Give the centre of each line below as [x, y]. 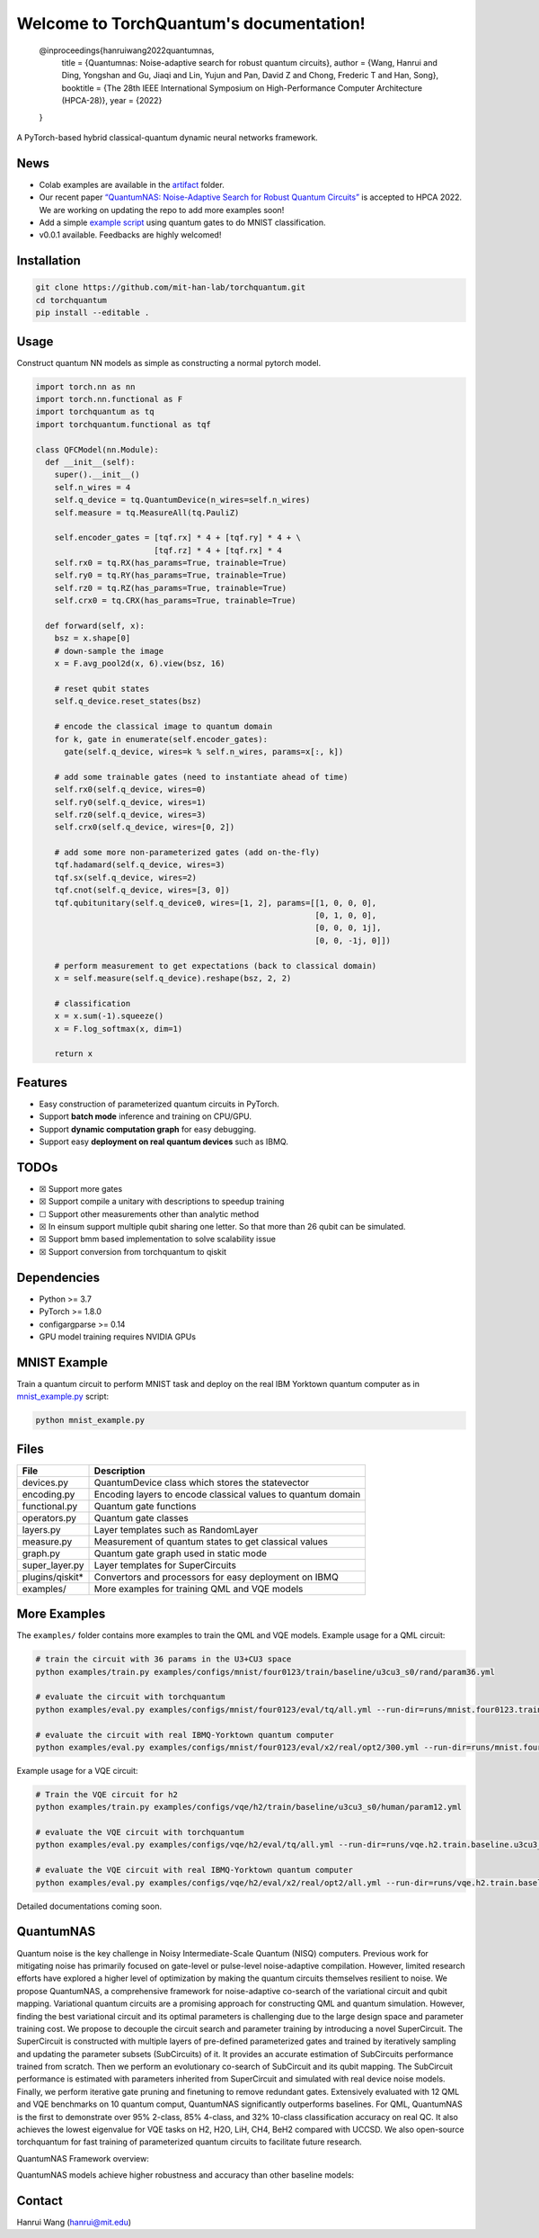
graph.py [41, 1553]
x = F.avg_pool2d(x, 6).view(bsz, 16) [140, 664]
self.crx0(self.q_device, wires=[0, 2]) [145, 827]
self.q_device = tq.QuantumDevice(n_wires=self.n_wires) [182, 500]
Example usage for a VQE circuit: [77, 1770]
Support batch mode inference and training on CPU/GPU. [145, 1116]
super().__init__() [97, 475]
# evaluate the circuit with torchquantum [130, 1697]
